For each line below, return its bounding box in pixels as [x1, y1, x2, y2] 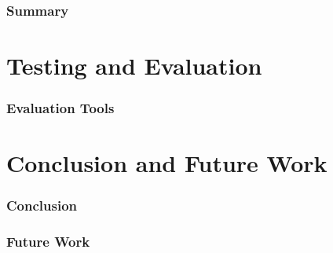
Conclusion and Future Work [6, 147, 328, 179]
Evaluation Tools [6, 98, 115, 118]
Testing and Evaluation [6, 49, 262, 82]
